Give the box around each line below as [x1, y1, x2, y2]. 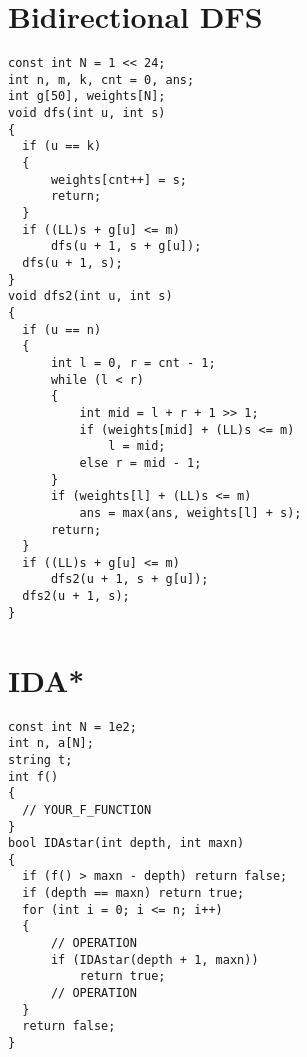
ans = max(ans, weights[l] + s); [79, 505, 302, 520]
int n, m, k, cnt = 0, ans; [8, 72, 195, 87]
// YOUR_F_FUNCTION [22, 802, 152, 817]
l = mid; [108, 439, 166, 454]
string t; [8, 752, 73, 767]
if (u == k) [22, 139, 102, 154]
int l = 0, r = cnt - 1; [50, 355, 216, 370]
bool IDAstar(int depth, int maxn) [8, 836, 245, 851]
